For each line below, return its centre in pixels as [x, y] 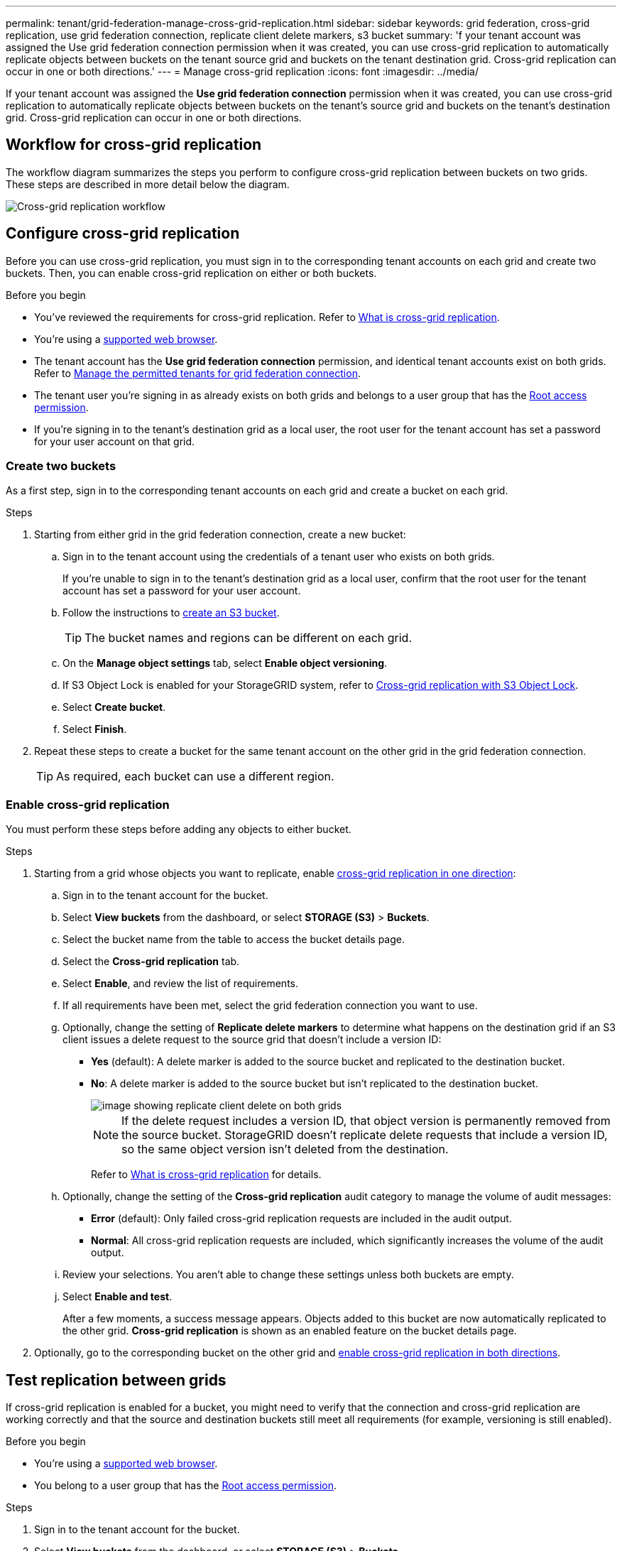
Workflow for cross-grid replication [134, 145]
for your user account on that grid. [115, 441]
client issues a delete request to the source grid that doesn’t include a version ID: [252, 1040]
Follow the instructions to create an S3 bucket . [171, 613]
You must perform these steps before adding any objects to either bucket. [179, 829]
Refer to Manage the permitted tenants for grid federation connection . [197, 373]
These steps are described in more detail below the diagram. [148, 184]
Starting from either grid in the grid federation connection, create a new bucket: [220, 535]
